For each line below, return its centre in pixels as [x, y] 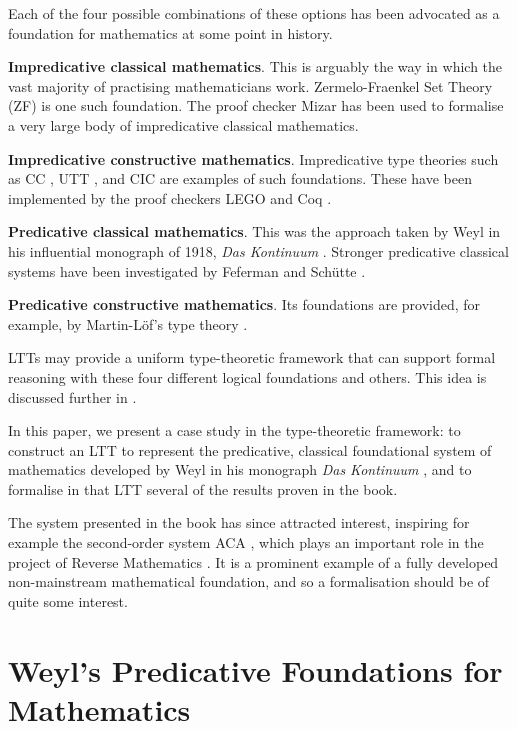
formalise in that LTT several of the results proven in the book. [203, 488]
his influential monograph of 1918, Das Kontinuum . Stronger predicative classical [258, 250]
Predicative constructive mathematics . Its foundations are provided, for [244, 304]
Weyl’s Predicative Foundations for [255, 669]
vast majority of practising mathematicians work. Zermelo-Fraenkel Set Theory [250, 85]
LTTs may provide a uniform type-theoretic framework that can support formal [252, 357]
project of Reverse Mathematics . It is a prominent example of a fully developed [253, 561]
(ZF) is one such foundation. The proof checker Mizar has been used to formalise [256, 105]
